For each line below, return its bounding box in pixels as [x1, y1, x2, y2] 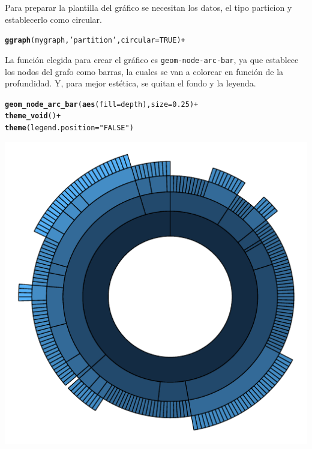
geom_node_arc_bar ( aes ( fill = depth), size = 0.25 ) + [5, 100, 199, 109]
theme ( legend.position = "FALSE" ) [5, 124, 134, 132]
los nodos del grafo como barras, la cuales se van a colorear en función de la [5, 65, 284, 77]
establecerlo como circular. [5, 13, 102, 25]
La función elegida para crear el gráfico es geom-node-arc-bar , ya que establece [5, 53, 299, 65]
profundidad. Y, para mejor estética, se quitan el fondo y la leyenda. [5, 77, 256, 89]
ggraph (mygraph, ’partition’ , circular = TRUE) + [5, 36, 185, 45]
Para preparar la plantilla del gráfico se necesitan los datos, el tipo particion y [5, 1, 292, 13]
